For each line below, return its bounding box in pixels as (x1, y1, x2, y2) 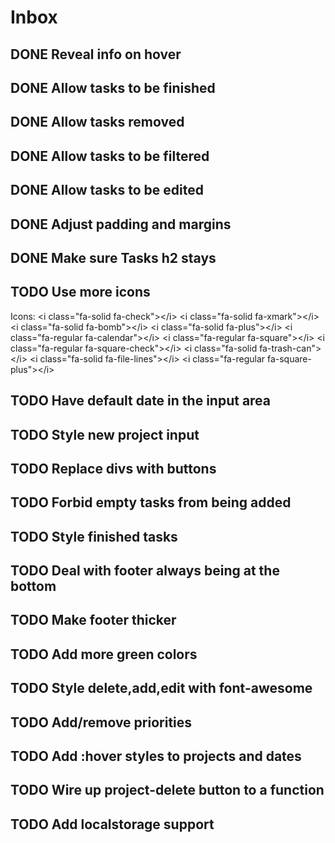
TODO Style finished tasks (10, 528, 178, 545)
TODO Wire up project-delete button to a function (10, 782, 325, 799)
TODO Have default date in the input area (10, 392, 272, 410)
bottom (10, 578, 57, 595)
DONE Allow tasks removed (10, 114, 185, 131)
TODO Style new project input (10, 426, 200, 443)
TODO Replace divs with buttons (10, 460, 217, 477)
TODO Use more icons (10, 284, 151, 301)
